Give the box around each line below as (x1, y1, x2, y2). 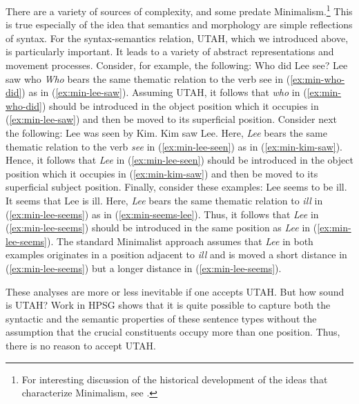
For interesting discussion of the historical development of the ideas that (21, 372, 328, 386)
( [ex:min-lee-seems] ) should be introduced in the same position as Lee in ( (6, 220, 318, 235)
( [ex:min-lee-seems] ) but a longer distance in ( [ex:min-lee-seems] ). (6, 260, 282, 275)
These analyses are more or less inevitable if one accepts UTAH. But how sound (6, 284, 345, 298)
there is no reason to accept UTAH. (6, 338, 156, 352)
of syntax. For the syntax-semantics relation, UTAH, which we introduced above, (6, 30, 349, 45)
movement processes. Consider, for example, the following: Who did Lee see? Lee (6, 58, 348, 73)
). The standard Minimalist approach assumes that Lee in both (47, 233, 313, 248)
